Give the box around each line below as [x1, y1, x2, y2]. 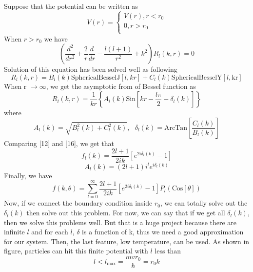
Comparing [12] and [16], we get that [4, 138, 114, 148]
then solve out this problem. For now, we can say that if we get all [26, 208, 225, 218]
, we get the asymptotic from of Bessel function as [46, 81, 196, 91]
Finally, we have [4, 170, 52, 180]
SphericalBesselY [171, 74, 222, 81]
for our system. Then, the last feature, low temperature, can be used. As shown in [4, 236, 250, 246]
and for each [31, 227, 68, 237]
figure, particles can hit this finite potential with [4, 246, 148, 256]
